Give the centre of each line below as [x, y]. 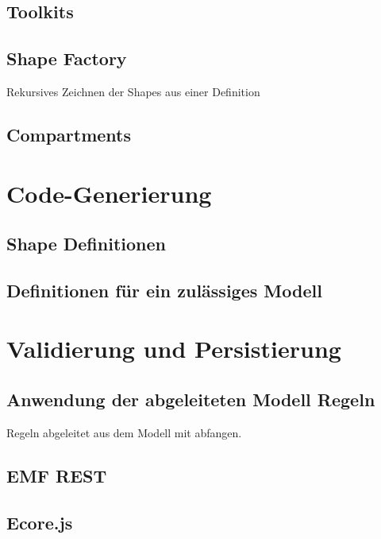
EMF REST [57, 475]
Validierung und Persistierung [174, 349]
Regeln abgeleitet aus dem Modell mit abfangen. [124, 432]
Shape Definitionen [86, 244]
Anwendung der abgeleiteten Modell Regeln [191, 399]
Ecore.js [40, 522]
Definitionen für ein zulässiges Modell [164, 290]
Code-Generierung [109, 193]
